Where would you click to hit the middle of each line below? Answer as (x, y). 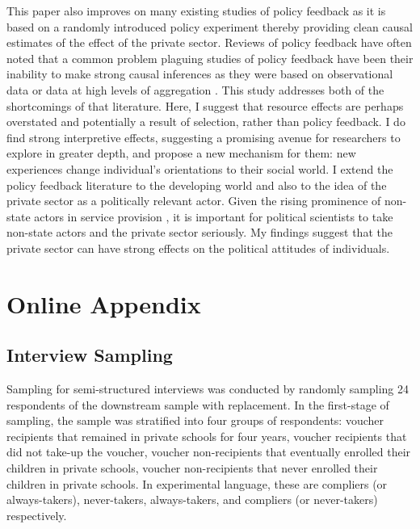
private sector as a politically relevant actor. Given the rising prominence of (194, 201)
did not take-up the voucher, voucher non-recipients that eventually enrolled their (209, 452)
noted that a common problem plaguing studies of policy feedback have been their (210, 58)
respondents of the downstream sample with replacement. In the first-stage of (198, 404)
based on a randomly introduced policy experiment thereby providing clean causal (210, 26)
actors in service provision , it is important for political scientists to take (214, 216)
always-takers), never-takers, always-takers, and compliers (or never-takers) (192, 500)
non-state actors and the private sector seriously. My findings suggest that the (199, 232)
